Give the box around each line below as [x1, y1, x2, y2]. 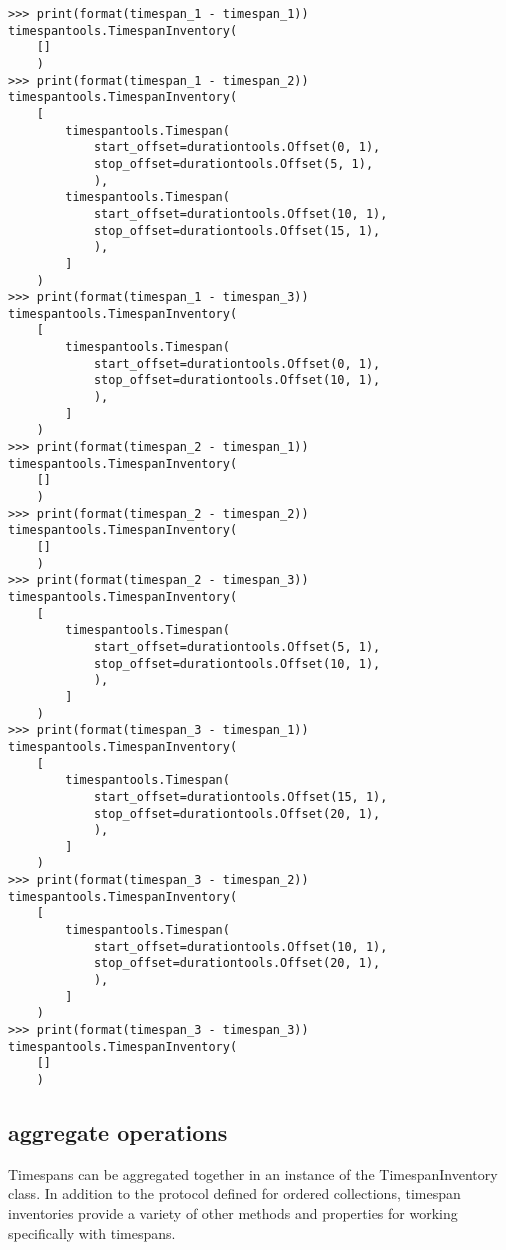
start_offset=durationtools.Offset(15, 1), [93, 789, 388, 804]
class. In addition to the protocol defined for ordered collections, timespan [8, 1183, 461, 1204]
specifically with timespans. [8, 1222, 176, 1243]
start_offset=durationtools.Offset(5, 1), [93, 639, 381, 654]
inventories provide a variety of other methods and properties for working [8, 1203, 458, 1224]
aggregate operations [8, 1117, 228, 1148]
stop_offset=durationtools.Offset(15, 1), [93, 223, 381, 238]
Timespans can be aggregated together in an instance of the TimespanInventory [8, 1163, 498, 1184]
